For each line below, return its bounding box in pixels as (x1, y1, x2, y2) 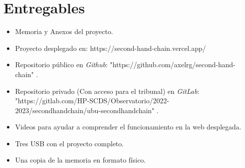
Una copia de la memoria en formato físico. (15, 155, 146, 165)
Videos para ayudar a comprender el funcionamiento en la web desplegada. (15, 122, 242, 132)
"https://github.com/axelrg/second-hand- (110, 59, 236, 70)
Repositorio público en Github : (15, 59, 108, 70)
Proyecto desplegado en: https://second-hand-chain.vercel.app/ (15, 42, 206, 53)
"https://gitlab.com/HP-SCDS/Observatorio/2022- (15, 95, 169, 106)
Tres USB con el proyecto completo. (15, 138, 124, 148)
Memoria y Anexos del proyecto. (15, 26, 113, 37)
